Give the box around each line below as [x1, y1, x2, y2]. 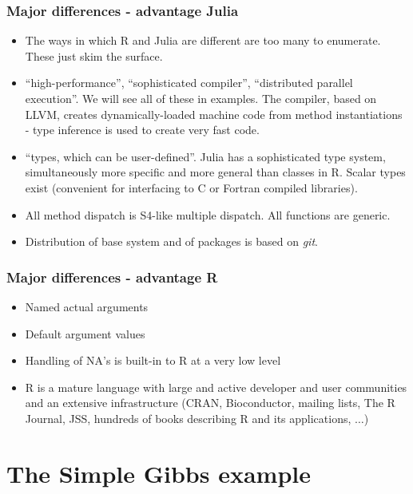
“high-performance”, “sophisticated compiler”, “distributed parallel [25, 74, 353, 91]
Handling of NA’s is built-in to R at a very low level [25, 352, 281, 369]
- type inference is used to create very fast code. [25, 121, 260, 138]
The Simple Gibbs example [6, 456, 311, 489]
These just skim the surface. [25, 47, 163, 64]
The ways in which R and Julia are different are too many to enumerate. [25, 32, 381, 49]
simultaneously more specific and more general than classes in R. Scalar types [25, 164, 406, 180]
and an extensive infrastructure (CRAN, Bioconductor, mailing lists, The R [25, 394, 395, 411]
